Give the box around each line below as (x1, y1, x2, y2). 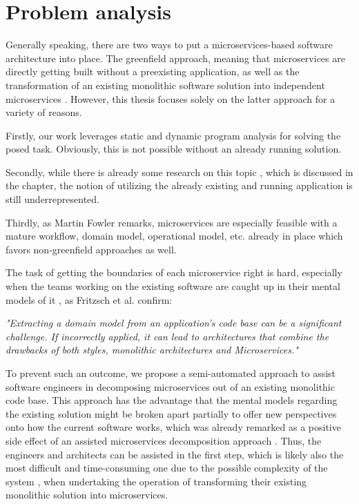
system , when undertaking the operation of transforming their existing (6, 474, 307, 488)
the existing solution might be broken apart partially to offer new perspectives (6, 406, 337, 420)
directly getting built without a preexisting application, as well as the (6, 64, 300, 79)
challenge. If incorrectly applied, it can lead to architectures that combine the (6, 329, 329, 343)
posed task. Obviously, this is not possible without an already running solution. (6, 142, 342, 156)
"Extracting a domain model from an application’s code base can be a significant (6, 316, 342, 330)
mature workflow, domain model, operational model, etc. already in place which (6, 229, 343, 243)
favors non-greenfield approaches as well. (6, 242, 177, 256)
